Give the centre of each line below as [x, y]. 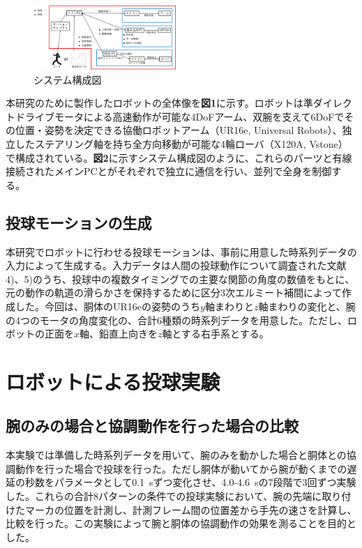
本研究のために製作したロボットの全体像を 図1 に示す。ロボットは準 [159, 103]
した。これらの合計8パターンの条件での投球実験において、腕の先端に [164, 496]
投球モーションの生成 [79, 222]
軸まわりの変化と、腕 [307, 306]
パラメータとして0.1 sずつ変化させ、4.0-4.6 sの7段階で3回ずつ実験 [205, 482]
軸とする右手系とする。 [216, 334]
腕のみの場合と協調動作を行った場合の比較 [152, 426]
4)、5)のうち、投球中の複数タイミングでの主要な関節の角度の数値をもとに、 [180, 279]
